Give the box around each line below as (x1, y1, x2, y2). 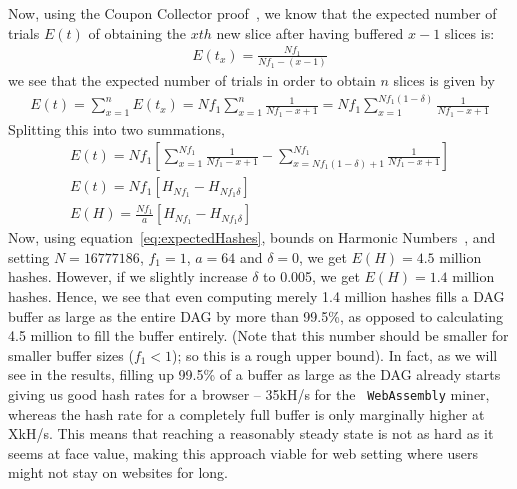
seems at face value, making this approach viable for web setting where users (8, 442, 478, 463)
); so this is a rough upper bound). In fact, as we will (172, 344, 498, 365)
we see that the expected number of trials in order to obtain (8, 70, 376, 91)
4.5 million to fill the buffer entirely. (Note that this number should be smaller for (8, 325, 509, 346)
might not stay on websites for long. (8, 462, 228, 483)
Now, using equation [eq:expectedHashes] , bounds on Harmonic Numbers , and (8, 227, 496, 248)
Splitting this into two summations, (8, 118, 225, 139)
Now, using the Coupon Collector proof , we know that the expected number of (8, 3, 497, 23)
